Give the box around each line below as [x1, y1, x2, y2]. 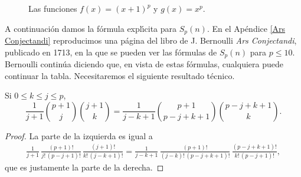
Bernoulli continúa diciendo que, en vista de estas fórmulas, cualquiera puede [5, 58, 283, 70]
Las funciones [28, 2, 77, 14]
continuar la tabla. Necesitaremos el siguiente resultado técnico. [5, 69, 235, 81]
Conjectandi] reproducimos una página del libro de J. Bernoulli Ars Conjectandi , [5, 34, 297, 47]
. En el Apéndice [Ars [207, 22, 286, 34]
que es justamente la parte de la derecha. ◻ [5, 161, 164, 173]
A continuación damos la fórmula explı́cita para [5, 22, 177, 34]
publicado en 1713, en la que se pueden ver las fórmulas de [5, 45, 217, 58]
